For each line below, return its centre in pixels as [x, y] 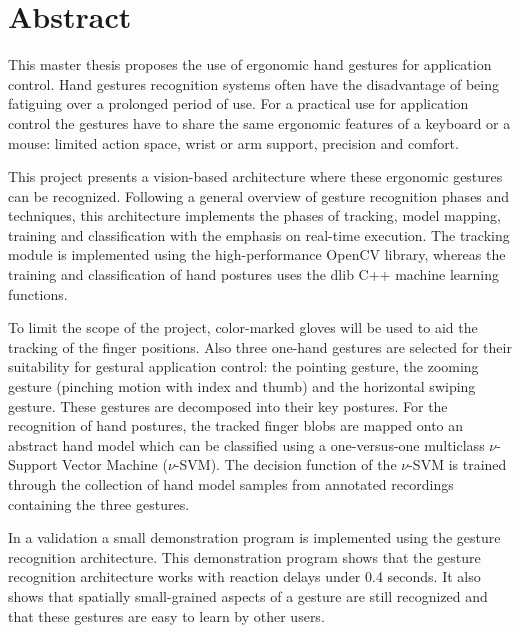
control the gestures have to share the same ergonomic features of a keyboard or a [259, 122]
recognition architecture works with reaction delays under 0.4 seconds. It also [244, 576]
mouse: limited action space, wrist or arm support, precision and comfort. [233, 142]
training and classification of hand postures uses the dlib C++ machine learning [254, 274]
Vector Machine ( [115, 464]
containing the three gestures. [99, 503]
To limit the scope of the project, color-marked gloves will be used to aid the [243, 327]
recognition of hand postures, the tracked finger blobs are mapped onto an [236, 425]
